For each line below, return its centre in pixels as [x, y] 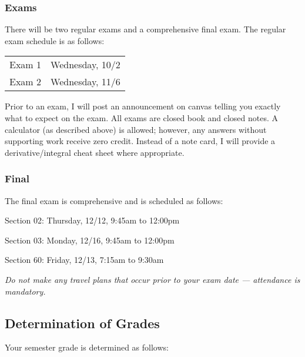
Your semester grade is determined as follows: [87, 347]
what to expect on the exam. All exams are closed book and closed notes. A [142, 118]
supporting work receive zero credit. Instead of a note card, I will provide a [140, 141]
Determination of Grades [82, 323]
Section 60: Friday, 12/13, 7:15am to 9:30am [84, 260]
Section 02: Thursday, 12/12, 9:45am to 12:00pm [92, 220]
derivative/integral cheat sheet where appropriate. [95, 152]
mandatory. [25, 291]
